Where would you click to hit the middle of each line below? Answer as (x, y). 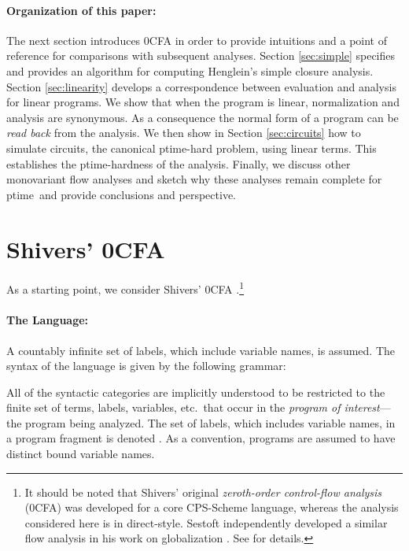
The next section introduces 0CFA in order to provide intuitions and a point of (197, 40)
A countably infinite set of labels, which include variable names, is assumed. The (201, 350)
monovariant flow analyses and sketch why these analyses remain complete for (194, 179)
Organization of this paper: (81, 10)
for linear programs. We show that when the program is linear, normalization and (203, 102)
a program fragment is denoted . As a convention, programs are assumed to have (201, 438)
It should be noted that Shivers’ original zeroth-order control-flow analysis (203, 492)
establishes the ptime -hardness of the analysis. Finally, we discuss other (179, 163)
